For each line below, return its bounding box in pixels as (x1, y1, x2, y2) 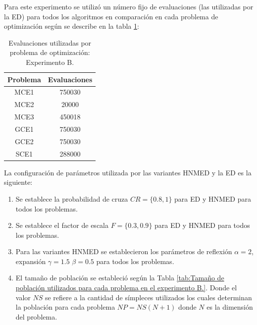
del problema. (15, 311, 57, 322)
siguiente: (4, 177, 33, 187)
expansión (15, 256, 46, 266)
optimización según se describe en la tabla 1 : (4, 21, 139, 31)
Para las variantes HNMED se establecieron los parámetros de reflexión (15, 246, 232, 257)
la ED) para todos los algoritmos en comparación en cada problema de (4, 11, 218, 21)
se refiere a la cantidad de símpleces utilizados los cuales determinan (45, 292, 252, 302)
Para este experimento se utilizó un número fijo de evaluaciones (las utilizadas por (4, 1, 254, 11)
